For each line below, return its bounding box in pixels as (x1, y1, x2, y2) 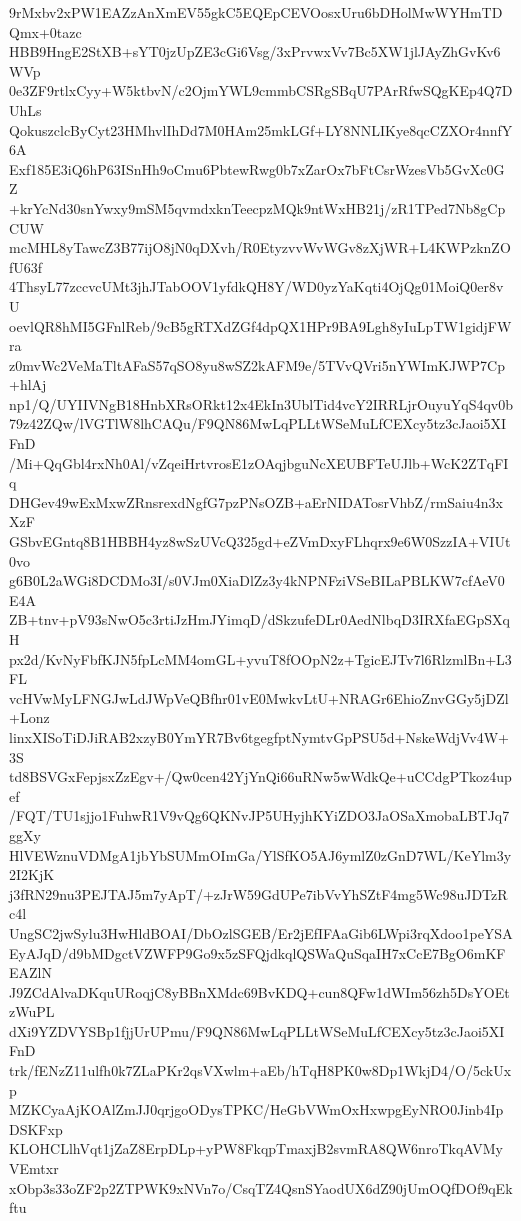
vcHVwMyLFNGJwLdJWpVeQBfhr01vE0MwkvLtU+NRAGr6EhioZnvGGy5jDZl (9, 687, 509, 708)
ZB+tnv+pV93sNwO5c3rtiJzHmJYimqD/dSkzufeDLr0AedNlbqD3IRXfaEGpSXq (9, 609, 511, 630)
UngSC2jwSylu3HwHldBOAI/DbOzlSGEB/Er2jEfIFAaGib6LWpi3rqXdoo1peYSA (9, 922, 513, 943)
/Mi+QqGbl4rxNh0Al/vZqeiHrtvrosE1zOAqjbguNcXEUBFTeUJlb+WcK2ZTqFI (9, 452, 509, 473)
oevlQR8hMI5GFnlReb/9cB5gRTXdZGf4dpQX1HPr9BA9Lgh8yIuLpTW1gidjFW (9, 315, 512, 336)
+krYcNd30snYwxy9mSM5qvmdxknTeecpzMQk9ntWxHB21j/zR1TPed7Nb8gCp (9, 197, 506, 218)
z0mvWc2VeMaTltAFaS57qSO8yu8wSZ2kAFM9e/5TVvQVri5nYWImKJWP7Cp (9, 354, 505, 375)
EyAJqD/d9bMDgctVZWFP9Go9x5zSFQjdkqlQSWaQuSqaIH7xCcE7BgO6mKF (9, 942, 506, 963)
